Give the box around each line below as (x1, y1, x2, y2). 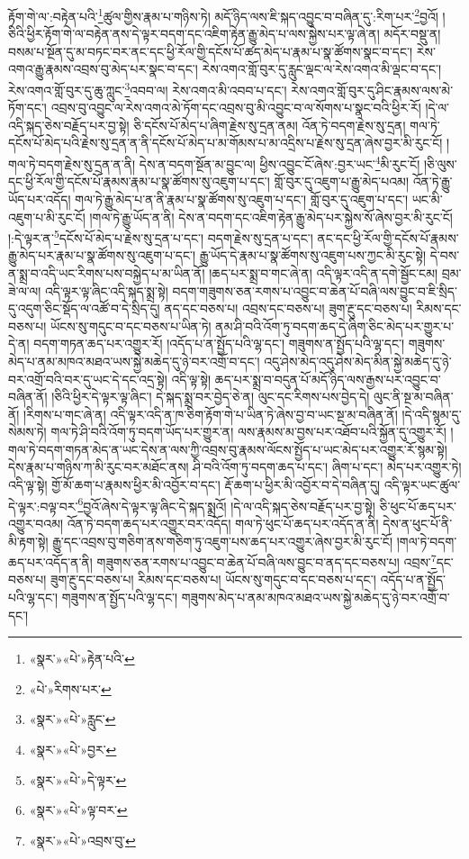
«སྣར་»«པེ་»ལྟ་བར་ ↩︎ (29, 800, 128, 819)
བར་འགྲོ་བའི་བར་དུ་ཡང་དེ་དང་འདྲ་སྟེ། (8, 369, 167, 388)
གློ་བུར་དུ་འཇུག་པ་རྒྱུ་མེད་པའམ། (274, 172, 409, 191)
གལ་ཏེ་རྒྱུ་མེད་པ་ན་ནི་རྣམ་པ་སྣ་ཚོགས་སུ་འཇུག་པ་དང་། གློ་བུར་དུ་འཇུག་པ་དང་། (75, 189, 409, 208)
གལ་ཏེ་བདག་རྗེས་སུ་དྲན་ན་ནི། (8, 154, 136, 173)
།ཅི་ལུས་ (423, 154, 457, 173)
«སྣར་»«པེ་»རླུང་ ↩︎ (29, 710, 116, 728)
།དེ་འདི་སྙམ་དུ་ (401, 404, 462, 423)
